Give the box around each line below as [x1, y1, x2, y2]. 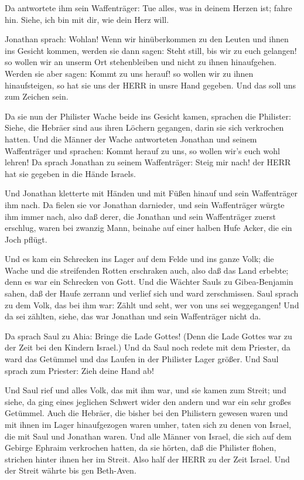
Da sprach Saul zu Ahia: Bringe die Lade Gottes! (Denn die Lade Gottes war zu [5, 329, 292, 342]
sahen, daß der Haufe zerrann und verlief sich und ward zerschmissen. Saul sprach [5, 287, 299, 299]
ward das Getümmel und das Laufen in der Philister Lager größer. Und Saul [5, 353, 279, 365]
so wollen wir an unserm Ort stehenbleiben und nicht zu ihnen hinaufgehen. [5, 56, 276, 68]
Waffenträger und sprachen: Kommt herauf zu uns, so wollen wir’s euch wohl [5, 144, 280, 156]
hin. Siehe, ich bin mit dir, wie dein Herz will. [5, 13, 169, 25]
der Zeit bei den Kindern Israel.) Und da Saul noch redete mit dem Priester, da [5, 341, 291, 353]
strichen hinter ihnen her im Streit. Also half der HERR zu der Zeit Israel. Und [5, 452, 290, 465]
